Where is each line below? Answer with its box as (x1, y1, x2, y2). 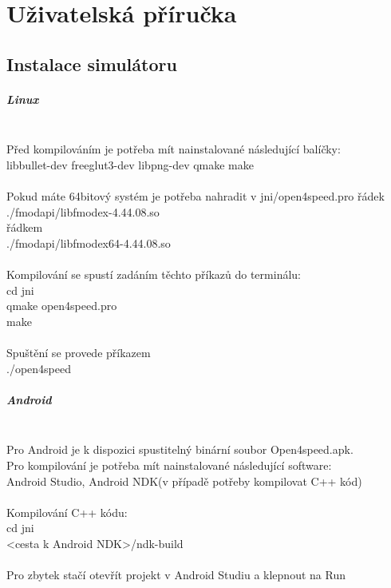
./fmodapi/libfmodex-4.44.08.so (6, 203, 160, 220)
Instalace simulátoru (6, 51, 177, 76)
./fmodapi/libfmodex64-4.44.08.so (6, 234, 171, 251)
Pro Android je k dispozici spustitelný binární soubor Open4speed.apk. (6, 441, 353, 458)
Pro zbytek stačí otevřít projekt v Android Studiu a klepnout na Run (6, 566, 346, 583)
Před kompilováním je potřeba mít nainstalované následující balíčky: (6, 141, 341, 157)
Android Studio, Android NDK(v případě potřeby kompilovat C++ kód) (6, 472, 362, 489)
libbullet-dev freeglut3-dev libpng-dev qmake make (6, 156, 255, 173)
